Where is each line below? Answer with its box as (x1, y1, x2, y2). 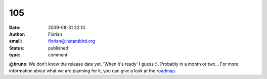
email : (9, 38, 22, 44)
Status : (9, 45, 25, 51)
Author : (9, 31, 26, 37)
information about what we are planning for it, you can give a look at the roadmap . (9, 68, 177, 74)
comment (48, 52, 68, 58)
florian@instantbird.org (48, 38, 95, 44)
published (48, 45, 69, 51)
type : (9, 52, 21, 58)
